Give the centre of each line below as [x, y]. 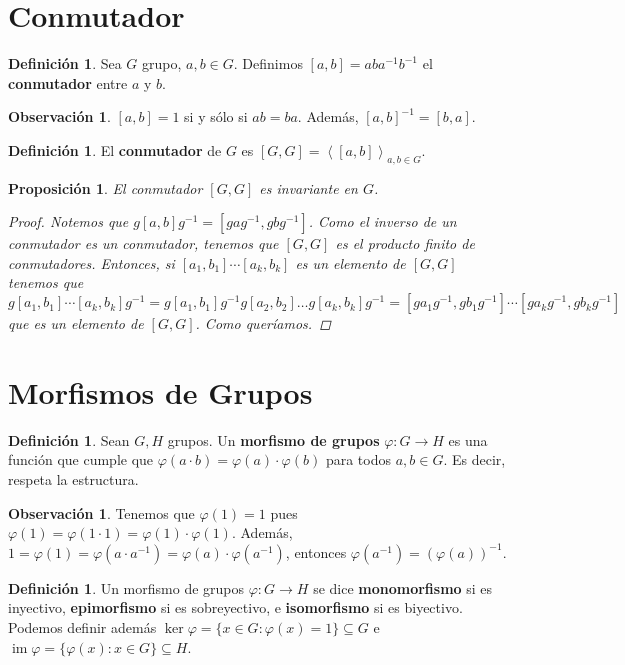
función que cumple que [81, 459]
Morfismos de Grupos [160, 391]
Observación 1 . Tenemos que [101, 512]
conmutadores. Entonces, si [91, 262]
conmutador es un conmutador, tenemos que [143, 243]
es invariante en [308, 187]
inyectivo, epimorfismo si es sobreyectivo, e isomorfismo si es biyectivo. [235, 607]
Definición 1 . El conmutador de [115, 149]
